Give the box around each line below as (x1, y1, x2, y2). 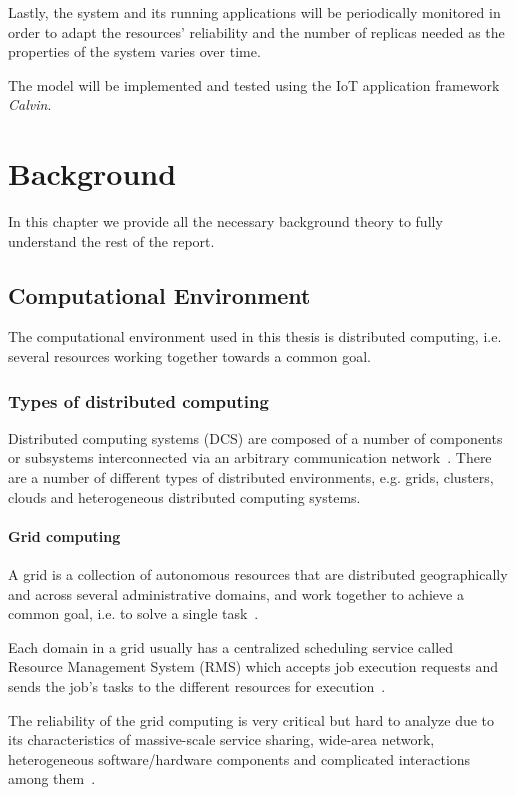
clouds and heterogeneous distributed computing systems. (8, 486, 361, 507)
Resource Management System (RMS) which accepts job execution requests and (8, 656, 499, 677)
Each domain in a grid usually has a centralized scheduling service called (8, 636, 454, 657)
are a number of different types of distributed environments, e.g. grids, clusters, (8, 467, 494, 488)
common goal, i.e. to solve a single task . (8, 603, 259, 624)
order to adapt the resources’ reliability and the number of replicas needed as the (8, 21, 505, 42)
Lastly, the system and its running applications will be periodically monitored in (8, 2, 501, 22)
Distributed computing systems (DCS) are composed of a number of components (8, 427, 503, 448)
